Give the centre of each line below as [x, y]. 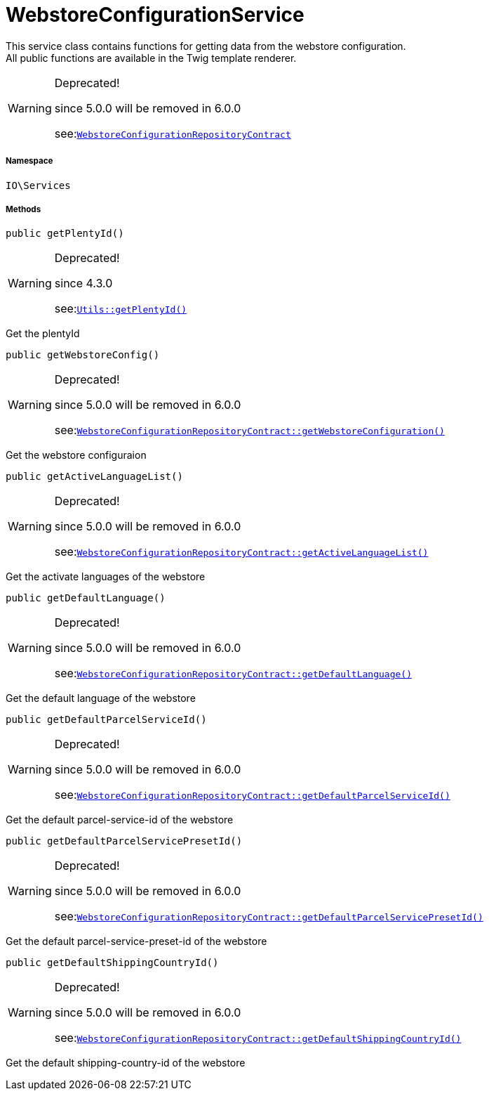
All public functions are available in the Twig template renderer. [151, 58]
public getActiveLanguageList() [94, 477]
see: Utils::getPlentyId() [121, 309]
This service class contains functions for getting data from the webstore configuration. [206, 46]
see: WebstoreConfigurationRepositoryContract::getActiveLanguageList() [241, 552]
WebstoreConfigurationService [155, 15]
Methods [24, 209]
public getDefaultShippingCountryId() [112, 963]
